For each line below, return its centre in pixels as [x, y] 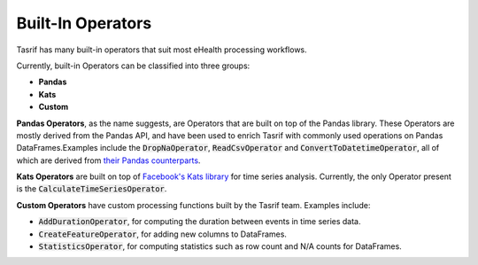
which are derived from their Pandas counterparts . [108, 160]
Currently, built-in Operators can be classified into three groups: [133, 66]
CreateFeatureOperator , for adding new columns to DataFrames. [163, 234]
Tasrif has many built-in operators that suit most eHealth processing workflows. [162, 50]
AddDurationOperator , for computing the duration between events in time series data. [200, 222]
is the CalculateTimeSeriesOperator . [92, 189]
